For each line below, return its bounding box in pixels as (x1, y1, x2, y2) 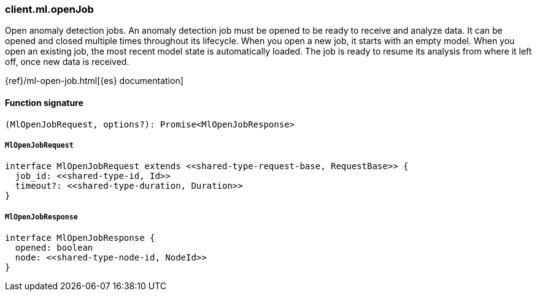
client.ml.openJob (5, 3, 94, 15)
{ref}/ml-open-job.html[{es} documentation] (5, 75, 184, 86)
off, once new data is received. (5, 56, 129, 67)
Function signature (5, 97, 83, 108)
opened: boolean (15, 243, 93, 253)
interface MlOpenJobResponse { (5, 233, 155, 243)
